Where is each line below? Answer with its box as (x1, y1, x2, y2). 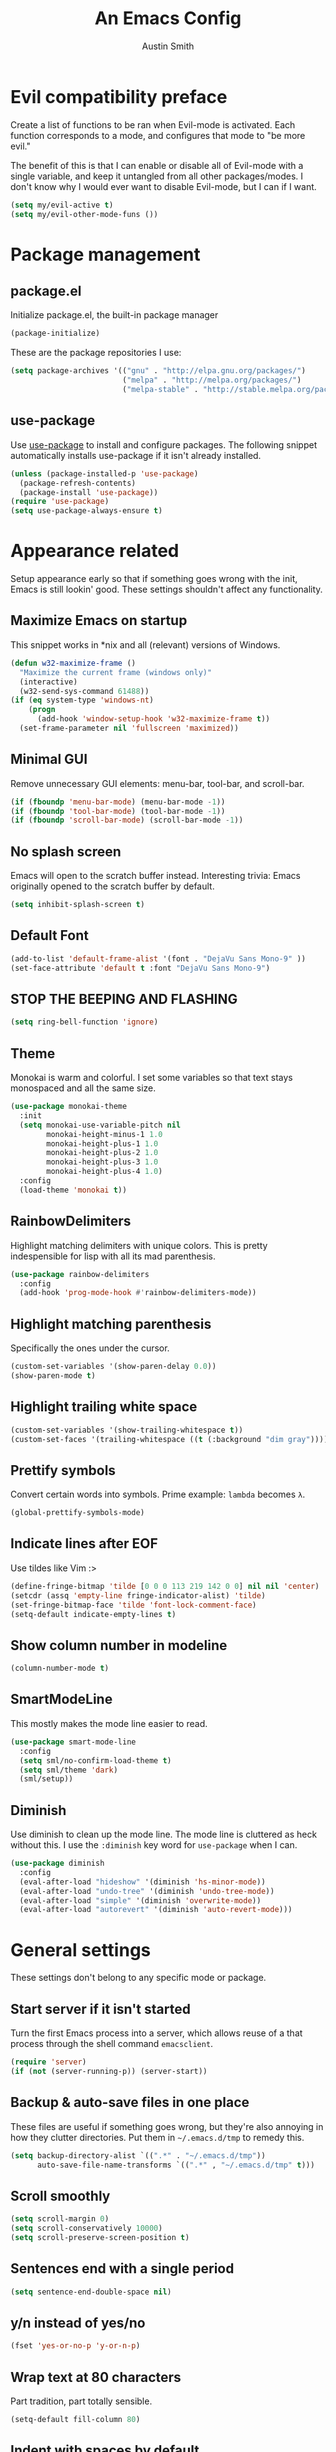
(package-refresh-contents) (19, 478, 137, 488)
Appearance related (10, 540, 180, 562)
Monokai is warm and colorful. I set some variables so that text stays (10, 1072, 293, 1084)
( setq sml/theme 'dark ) (19, 1765, 118, 1775)
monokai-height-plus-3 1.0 (46, 1157, 159, 1167)
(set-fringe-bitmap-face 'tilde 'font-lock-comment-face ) (10, 1600, 257, 1610)
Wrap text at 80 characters (10, 2368, 182, 2386)
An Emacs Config (94, 7, 242, 30)
